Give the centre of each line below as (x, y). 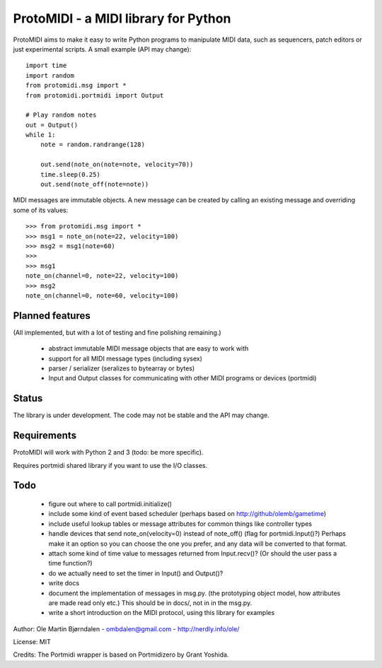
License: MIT (32, 642)
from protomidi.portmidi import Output (95, 95)
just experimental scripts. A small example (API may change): (102, 49)
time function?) (70, 563)
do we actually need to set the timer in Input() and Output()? (136, 573)
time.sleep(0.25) (70, 174)
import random (50, 75)
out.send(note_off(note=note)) (94, 184)
